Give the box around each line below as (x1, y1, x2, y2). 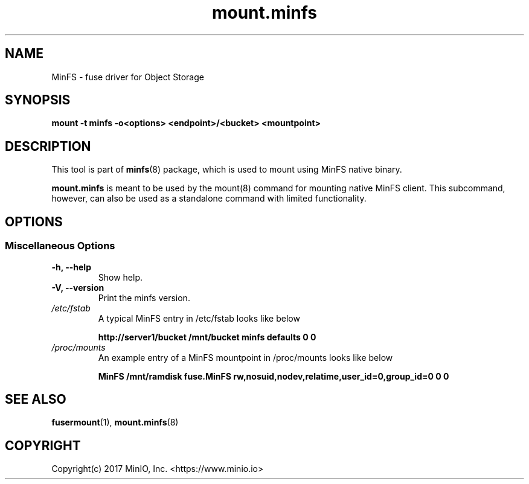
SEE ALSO (5, 391, 66, 407)
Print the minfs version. (98, 292, 190, 303)
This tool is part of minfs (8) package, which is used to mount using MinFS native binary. (51, 164, 402, 175)
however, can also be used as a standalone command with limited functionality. (51, 193, 367, 204)
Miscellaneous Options (5, 240, 115, 252)
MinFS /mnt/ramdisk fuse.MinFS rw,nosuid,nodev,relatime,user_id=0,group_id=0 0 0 (98, 371, 449, 381)
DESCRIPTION (5, 138, 91, 154)
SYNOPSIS (5, 92, 71, 108)
